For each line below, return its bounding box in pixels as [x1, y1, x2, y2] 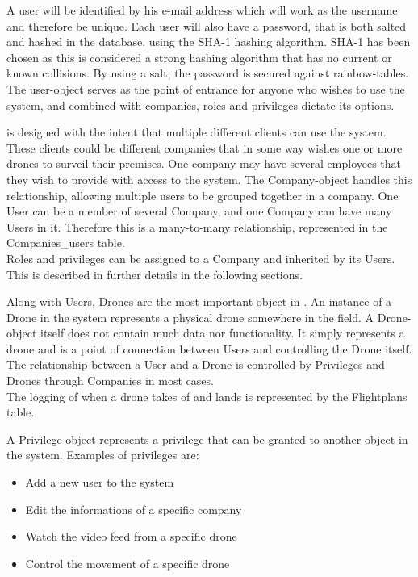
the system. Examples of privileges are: [6, 446, 199, 463]
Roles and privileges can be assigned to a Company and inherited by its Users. [6, 249, 395, 266]
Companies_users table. [6, 234, 125, 251]
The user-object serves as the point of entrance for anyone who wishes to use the [6, 80, 405, 97]
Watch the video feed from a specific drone [25, 528, 237, 545]
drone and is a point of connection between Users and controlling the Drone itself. [6, 340, 412, 357]
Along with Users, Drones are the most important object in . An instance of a [6, 293, 392, 310]
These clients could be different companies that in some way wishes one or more [6, 139, 403, 156]
